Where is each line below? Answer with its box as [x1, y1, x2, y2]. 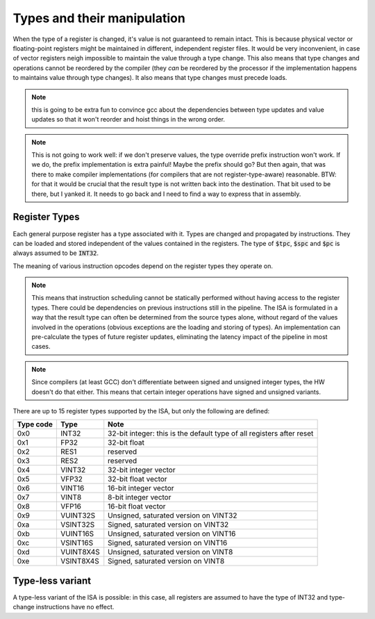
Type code [17, 420, 53, 429]
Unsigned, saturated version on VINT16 [108, 529, 236, 538]
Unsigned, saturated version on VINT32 [108, 511, 237, 520]
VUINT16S [60, 529, 94, 538]
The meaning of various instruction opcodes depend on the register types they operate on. [12, 261, 274, 270]
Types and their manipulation [12, 10, 185, 26]
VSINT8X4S [60, 556, 100, 566]
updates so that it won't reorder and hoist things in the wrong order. [31, 115, 226, 124]
